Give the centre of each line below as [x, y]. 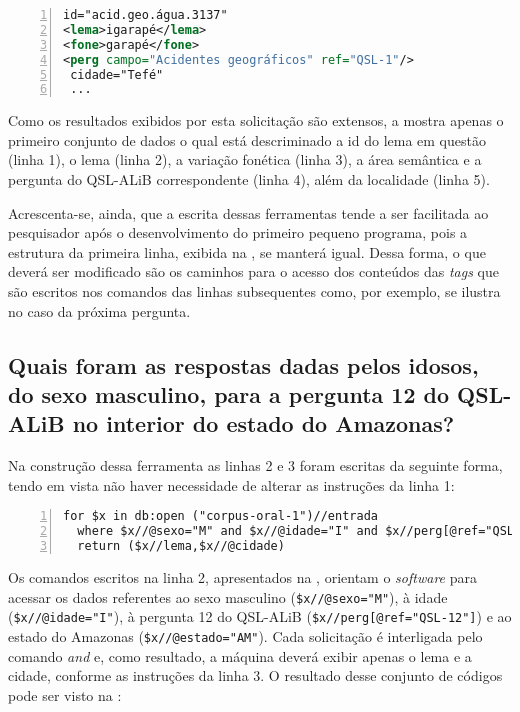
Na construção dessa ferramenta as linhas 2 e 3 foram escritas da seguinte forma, [255, 465]
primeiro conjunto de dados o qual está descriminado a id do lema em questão [247, 139]
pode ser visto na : [65, 694]
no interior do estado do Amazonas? [263, 423]
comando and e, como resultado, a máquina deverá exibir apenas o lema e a [240, 655]
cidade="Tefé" [117, 74]
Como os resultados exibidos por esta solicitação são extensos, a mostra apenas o [256, 120]
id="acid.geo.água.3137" [145, 15]
